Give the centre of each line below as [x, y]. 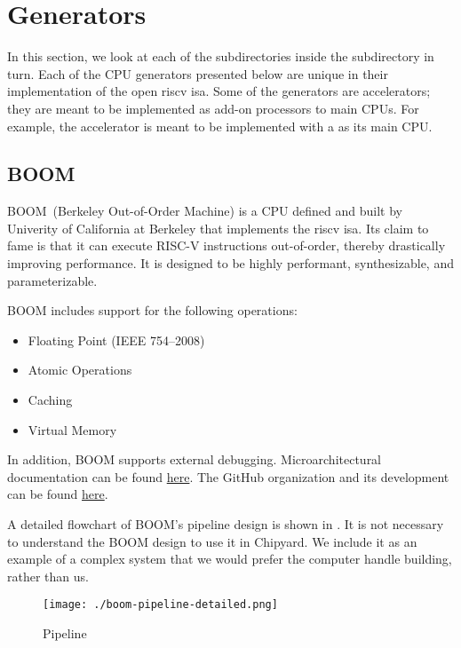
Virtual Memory [72, 429]
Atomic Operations [80, 370]
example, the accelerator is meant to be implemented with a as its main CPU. [220, 126]
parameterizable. [52, 280]
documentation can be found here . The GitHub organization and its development [228, 476]
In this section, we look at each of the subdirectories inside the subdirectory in [221, 56]
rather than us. [48, 576]
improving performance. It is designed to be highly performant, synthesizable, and [230, 263]
